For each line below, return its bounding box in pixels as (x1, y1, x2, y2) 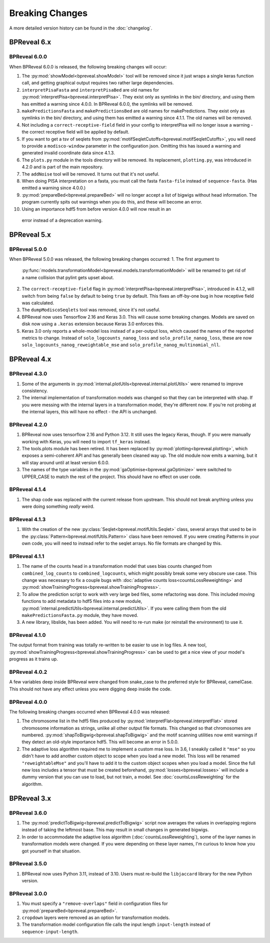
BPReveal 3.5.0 (9, 860, 47, 867)
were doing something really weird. (21, 503, 94, 510)
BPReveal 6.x (9, 38, 51, 47)
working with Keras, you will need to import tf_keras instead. (21, 438, 151, 445)
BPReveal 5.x (9, 230, 51, 239)
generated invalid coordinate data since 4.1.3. (21, 150, 115, 156)
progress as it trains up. (9, 656, 58, 662)
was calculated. (21, 300, 54, 306)
